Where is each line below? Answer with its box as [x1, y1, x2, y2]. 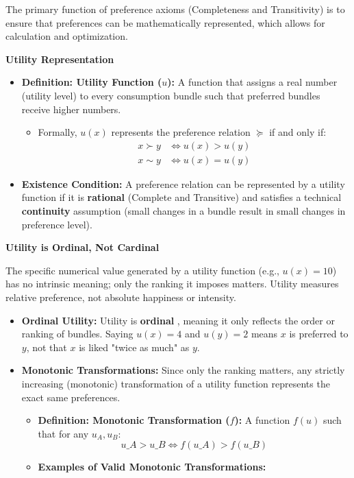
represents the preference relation [111, 125, 251, 139]
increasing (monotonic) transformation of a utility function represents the [21, 376, 330, 390]
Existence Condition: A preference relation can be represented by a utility [21, 176, 345, 191]
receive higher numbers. [21, 101, 121, 116]
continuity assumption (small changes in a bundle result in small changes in [21, 204, 346, 217]
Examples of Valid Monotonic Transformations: [38, 459, 266, 474]
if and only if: [269, 125, 327, 139]
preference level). [21, 217, 92, 231]
